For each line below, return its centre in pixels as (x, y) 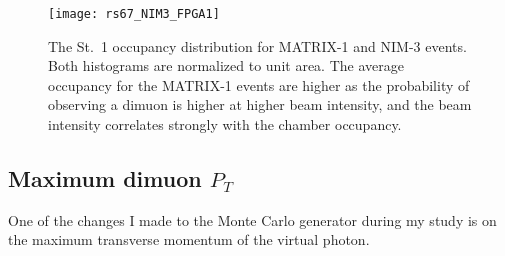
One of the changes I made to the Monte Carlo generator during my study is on (252, 219)
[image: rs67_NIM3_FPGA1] (134, 14)
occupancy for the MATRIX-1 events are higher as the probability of (259, 84)
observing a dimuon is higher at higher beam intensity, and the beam (260, 104)
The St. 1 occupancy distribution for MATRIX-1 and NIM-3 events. (257, 45)
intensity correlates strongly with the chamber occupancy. (225, 124)
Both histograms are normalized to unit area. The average (226, 65)
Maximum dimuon (105, 178)
